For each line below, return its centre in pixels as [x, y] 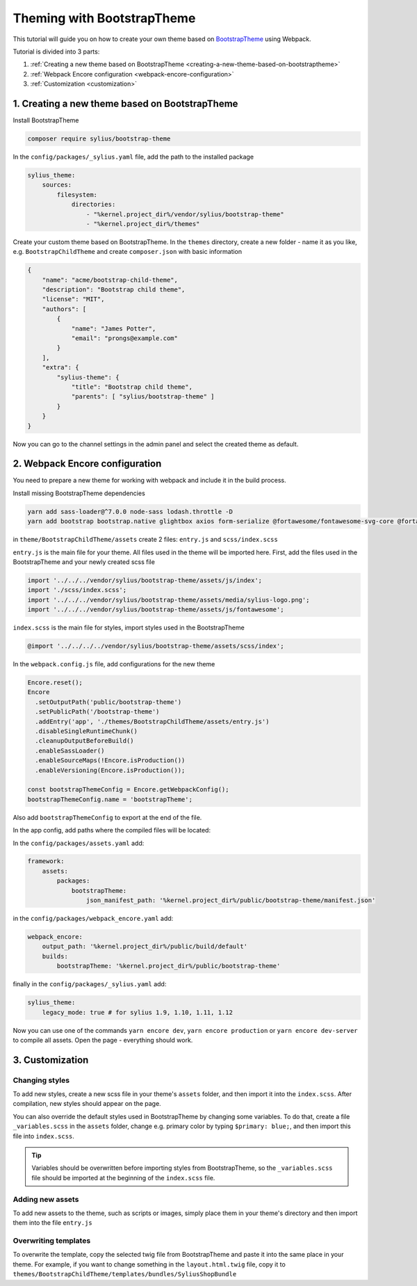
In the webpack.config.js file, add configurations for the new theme [114, 664]
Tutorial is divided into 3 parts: [56, 51]
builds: [55, 956]
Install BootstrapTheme [46, 120]
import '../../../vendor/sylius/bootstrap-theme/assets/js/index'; [145, 580]
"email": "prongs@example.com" [125, 338]
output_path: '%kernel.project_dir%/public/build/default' [145, 947]
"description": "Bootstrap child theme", [114, 290]
